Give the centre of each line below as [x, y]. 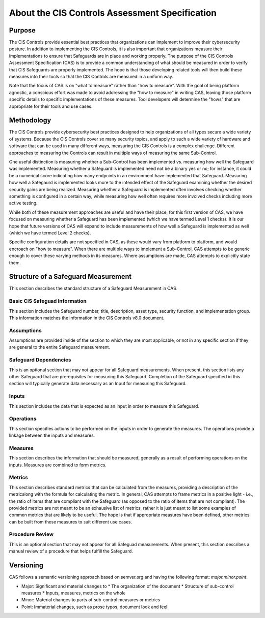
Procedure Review [31, 534]
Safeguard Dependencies [40, 360]
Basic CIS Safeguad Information [48, 301]
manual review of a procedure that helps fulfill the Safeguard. [71, 551]
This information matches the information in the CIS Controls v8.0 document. [87, 318]
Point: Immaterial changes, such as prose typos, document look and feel [94, 607]
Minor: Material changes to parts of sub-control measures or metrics [91, 600]
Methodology [30, 120]
